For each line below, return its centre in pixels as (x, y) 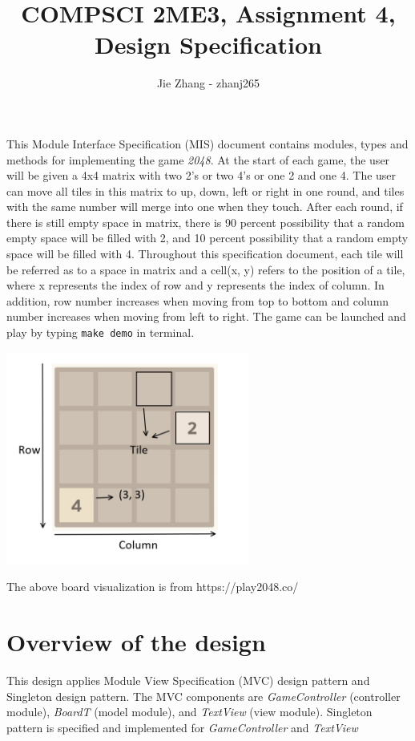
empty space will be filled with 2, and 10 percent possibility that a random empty (207, 238)
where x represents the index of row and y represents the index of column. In (195, 285)
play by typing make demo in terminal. (101, 332)
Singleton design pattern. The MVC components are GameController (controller (203, 696)
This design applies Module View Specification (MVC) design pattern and (188, 680)
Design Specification (208, 45)
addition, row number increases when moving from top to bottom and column (198, 300)
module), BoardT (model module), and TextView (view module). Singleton (189, 712)
